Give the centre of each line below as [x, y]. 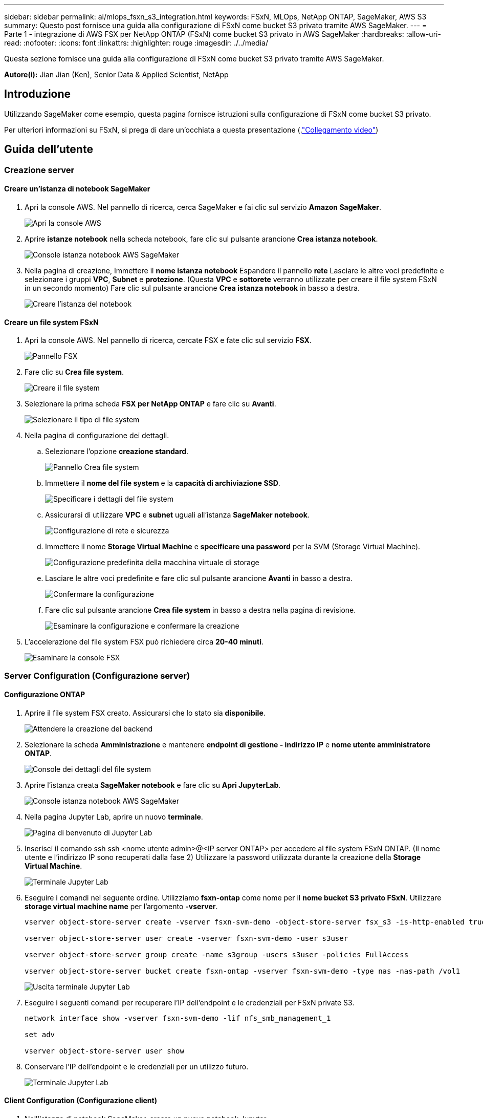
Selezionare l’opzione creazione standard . [117, 451]
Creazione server [39, 170]
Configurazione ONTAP [45, 695]
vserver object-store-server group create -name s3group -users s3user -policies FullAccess [217, 954]
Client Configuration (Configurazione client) [81, 1101]
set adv [40, 1034]
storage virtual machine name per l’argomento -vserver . [121, 906]
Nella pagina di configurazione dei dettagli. [97, 436]
